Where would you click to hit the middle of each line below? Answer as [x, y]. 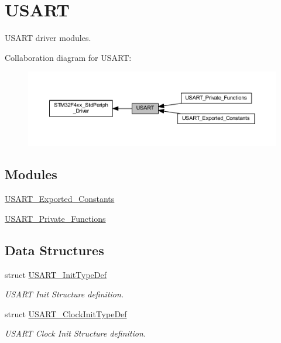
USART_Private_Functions [55, 218]
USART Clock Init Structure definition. [76, 333]
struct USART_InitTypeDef [56, 274]
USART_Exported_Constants [60, 199]
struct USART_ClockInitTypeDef [66, 313]
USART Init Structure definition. [64, 294]
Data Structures [54, 250]
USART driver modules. [48, 38]
